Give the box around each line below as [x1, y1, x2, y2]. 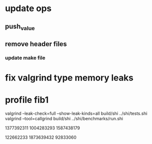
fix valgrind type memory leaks [5, 72, 134, 83]
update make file [5, 54, 46, 61]
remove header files [5, 40, 67, 48]
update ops [5, 3, 52, 14]
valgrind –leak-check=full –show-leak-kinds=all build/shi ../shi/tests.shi [5, 111, 148, 116]
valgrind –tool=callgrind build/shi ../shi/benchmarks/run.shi [5, 116, 123, 122]
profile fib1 [5, 95, 49, 106]
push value [5, 22, 35, 32]
